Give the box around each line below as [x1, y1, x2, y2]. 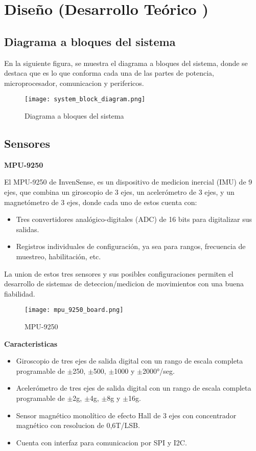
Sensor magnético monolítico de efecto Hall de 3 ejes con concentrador [16, 410, 237, 420]
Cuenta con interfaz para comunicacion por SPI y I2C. [16, 437, 187, 447]
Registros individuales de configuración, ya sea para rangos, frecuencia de [16, 241, 246, 252]
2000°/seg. [142, 365, 175, 376]
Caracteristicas [4, 338, 58, 349]
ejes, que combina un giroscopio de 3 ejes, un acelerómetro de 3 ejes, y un [4, 187, 235, 197]
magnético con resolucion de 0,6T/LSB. [16, 420, 140, 431]
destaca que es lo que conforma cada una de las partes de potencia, [4, 67, 215, 78]
